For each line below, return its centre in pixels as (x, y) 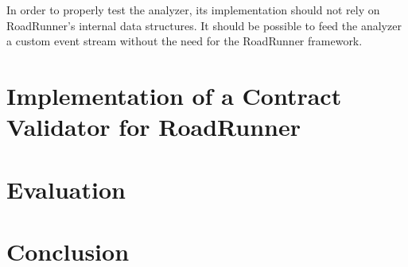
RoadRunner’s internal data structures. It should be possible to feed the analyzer (204, 25)
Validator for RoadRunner (154, 127)
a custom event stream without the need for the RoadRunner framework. (185, 41)
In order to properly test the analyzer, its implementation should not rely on (193, 10)
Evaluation (66, 189)
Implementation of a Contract (174, 95)
